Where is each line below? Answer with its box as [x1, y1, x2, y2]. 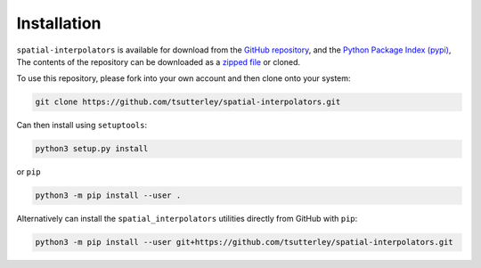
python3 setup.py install [35, 143, 149, 154]
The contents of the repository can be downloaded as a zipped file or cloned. [16, 56, 301, 67]
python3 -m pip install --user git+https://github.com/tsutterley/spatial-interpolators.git [35, 237, 453, 248]
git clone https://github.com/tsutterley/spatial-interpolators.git [35, 97, 341, 107]
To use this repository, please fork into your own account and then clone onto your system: [16, 73, 351, 84]
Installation [16, 13, 102, 33]
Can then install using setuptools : [16, 120, 148, 131]
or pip [16, 166, 41, 177]
